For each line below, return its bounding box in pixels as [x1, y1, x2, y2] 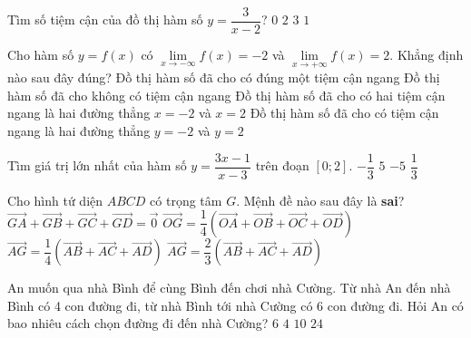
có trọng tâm [150, 190, 222, 209]
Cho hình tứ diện [7, 190, 103, 209]
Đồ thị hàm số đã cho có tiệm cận [250, 103, 439, 122]
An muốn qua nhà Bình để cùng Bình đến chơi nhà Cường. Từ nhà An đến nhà [7, 278, 451, 297]
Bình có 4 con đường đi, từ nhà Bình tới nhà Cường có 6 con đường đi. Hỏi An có [7, 295, 464, 314]
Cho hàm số [7, 45, 74, 64]
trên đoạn [255, 156, 309, 175]
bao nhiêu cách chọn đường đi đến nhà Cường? [7, 314, 269, 333]
